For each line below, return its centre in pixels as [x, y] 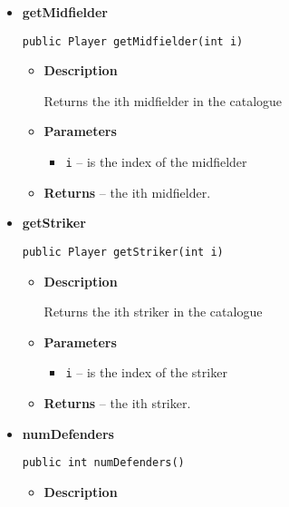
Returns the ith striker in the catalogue [153, 312]
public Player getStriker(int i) [123, 252]
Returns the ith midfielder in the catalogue [163, 100]
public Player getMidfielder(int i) [133, 41]
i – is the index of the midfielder [156, 162]
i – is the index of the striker [146, 372]
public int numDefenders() [103, 463]
